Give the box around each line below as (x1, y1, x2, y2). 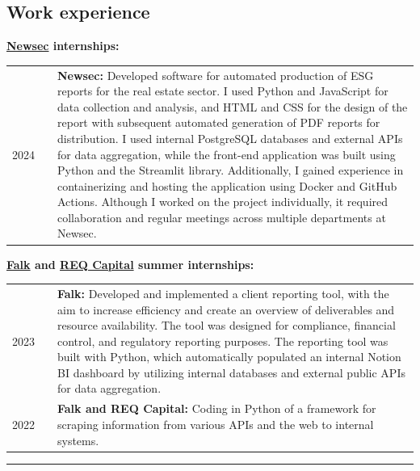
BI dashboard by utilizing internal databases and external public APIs (57, 364, 405, 381)
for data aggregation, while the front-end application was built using (57, 145, 396, 162)
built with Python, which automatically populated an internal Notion (57, 348, 401, 365)
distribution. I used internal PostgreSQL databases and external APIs (57, 129, 403, 146)
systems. (57, 431, 99, 448)
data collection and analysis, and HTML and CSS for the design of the (57, 98, 408, 115)
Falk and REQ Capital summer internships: (6, 255, 254, 272)
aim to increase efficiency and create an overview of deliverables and (57, 301, 395, 318)
